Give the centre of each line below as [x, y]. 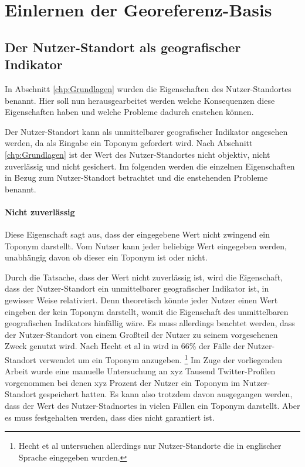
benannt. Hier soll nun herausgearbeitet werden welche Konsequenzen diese [140, 100]
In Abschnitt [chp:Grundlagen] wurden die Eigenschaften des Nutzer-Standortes [148, 88]
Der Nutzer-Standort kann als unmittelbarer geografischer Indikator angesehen [146, 131]
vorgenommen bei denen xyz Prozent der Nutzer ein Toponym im [123, 382]
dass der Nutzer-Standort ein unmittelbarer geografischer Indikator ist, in [137, 288]
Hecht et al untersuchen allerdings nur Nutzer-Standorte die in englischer [150, 446]
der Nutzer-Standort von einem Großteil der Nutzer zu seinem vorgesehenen [141, 334]
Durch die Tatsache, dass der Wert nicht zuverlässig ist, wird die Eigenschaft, [144, 277]
